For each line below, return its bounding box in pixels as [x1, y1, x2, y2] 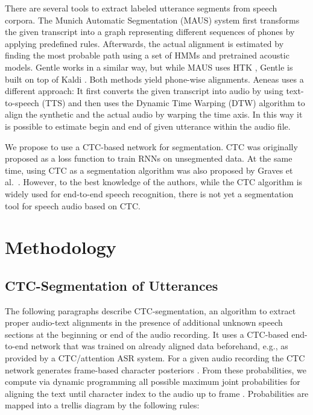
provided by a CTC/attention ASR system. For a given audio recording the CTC [5, 352, 305, 364]
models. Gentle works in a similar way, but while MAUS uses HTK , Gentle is [5, 60, 293, 73]
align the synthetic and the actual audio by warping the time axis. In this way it [5, 108, 303, 121]
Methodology [5, 235, 116, 259]
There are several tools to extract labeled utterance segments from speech [5, 2, 277, 14]
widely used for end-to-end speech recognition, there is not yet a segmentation [5, 187, 294, 200]
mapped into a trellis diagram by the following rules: [5, 399, 200, 411]
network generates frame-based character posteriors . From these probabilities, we [5, 363, 306, 376]
